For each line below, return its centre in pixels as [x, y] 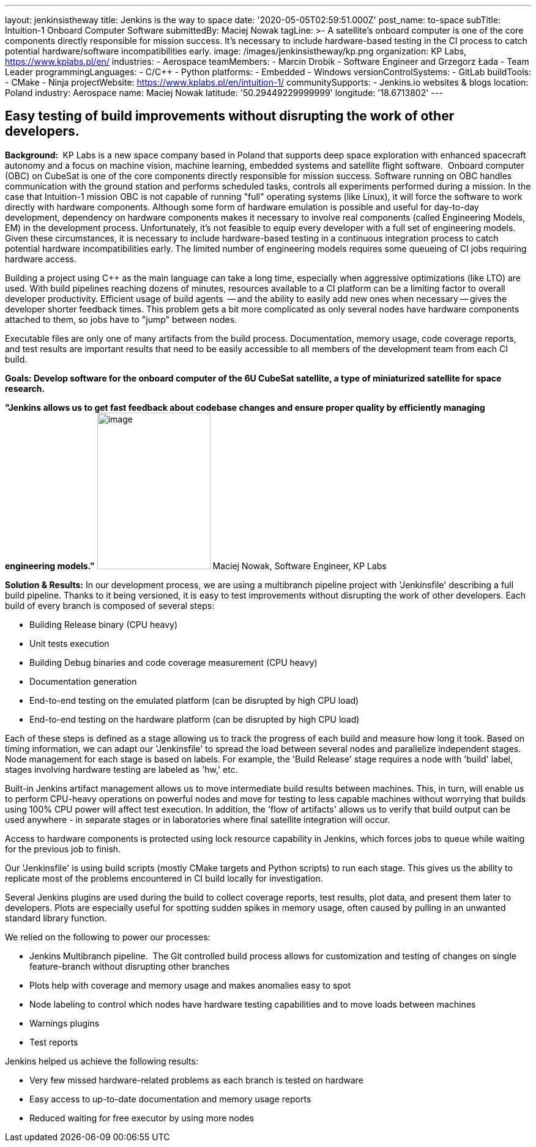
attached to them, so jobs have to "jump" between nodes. [121, 319]
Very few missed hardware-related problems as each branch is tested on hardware [197, 1080]
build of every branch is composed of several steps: [110, 605]
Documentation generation [83, 681]
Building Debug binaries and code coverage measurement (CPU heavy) [173, 662]
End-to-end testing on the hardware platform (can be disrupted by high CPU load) [195, 719]
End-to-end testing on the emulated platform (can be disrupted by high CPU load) [194, 700]
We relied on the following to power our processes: [108, 937]
